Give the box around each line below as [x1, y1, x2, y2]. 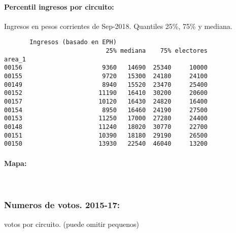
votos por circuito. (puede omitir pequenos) [4, 218, 139, 229]
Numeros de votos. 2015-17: [4, 198, 120, 211]
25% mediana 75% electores [106, 47, 208, 55]
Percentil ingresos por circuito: [4, 1, 114, 12]
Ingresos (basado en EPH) [29, 39, 117, 46]
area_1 [4, 55, 26, 63]
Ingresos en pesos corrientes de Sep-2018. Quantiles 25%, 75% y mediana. [4, 20, 232, 31]
